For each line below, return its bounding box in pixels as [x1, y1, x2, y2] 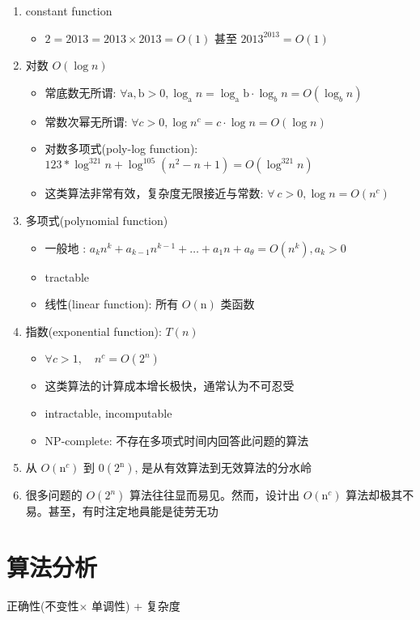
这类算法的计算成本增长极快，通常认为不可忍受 [45, 377, 295, 394]
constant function [25, 2, 112, 19]
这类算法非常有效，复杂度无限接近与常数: [45, 185, 264, 202]
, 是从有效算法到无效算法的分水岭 [134, 459, 312, 476]
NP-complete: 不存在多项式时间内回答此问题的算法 [45, 431, 309, 448]
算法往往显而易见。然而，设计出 [129, 486, 299, 503]
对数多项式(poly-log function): [45, 140, 198, 157]
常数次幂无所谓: [45, 113, 128, 130]
